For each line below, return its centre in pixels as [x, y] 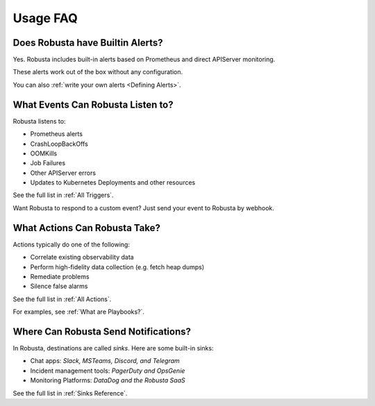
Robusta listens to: [39, 121]
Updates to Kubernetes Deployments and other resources [113, 183]
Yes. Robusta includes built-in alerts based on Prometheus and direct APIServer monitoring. [144, 60]
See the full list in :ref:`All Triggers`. [63, 195]
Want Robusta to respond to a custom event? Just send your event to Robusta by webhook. [143, 208]
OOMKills [44, 153]
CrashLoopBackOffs [59, 144]
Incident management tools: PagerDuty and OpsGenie [108, 371]
